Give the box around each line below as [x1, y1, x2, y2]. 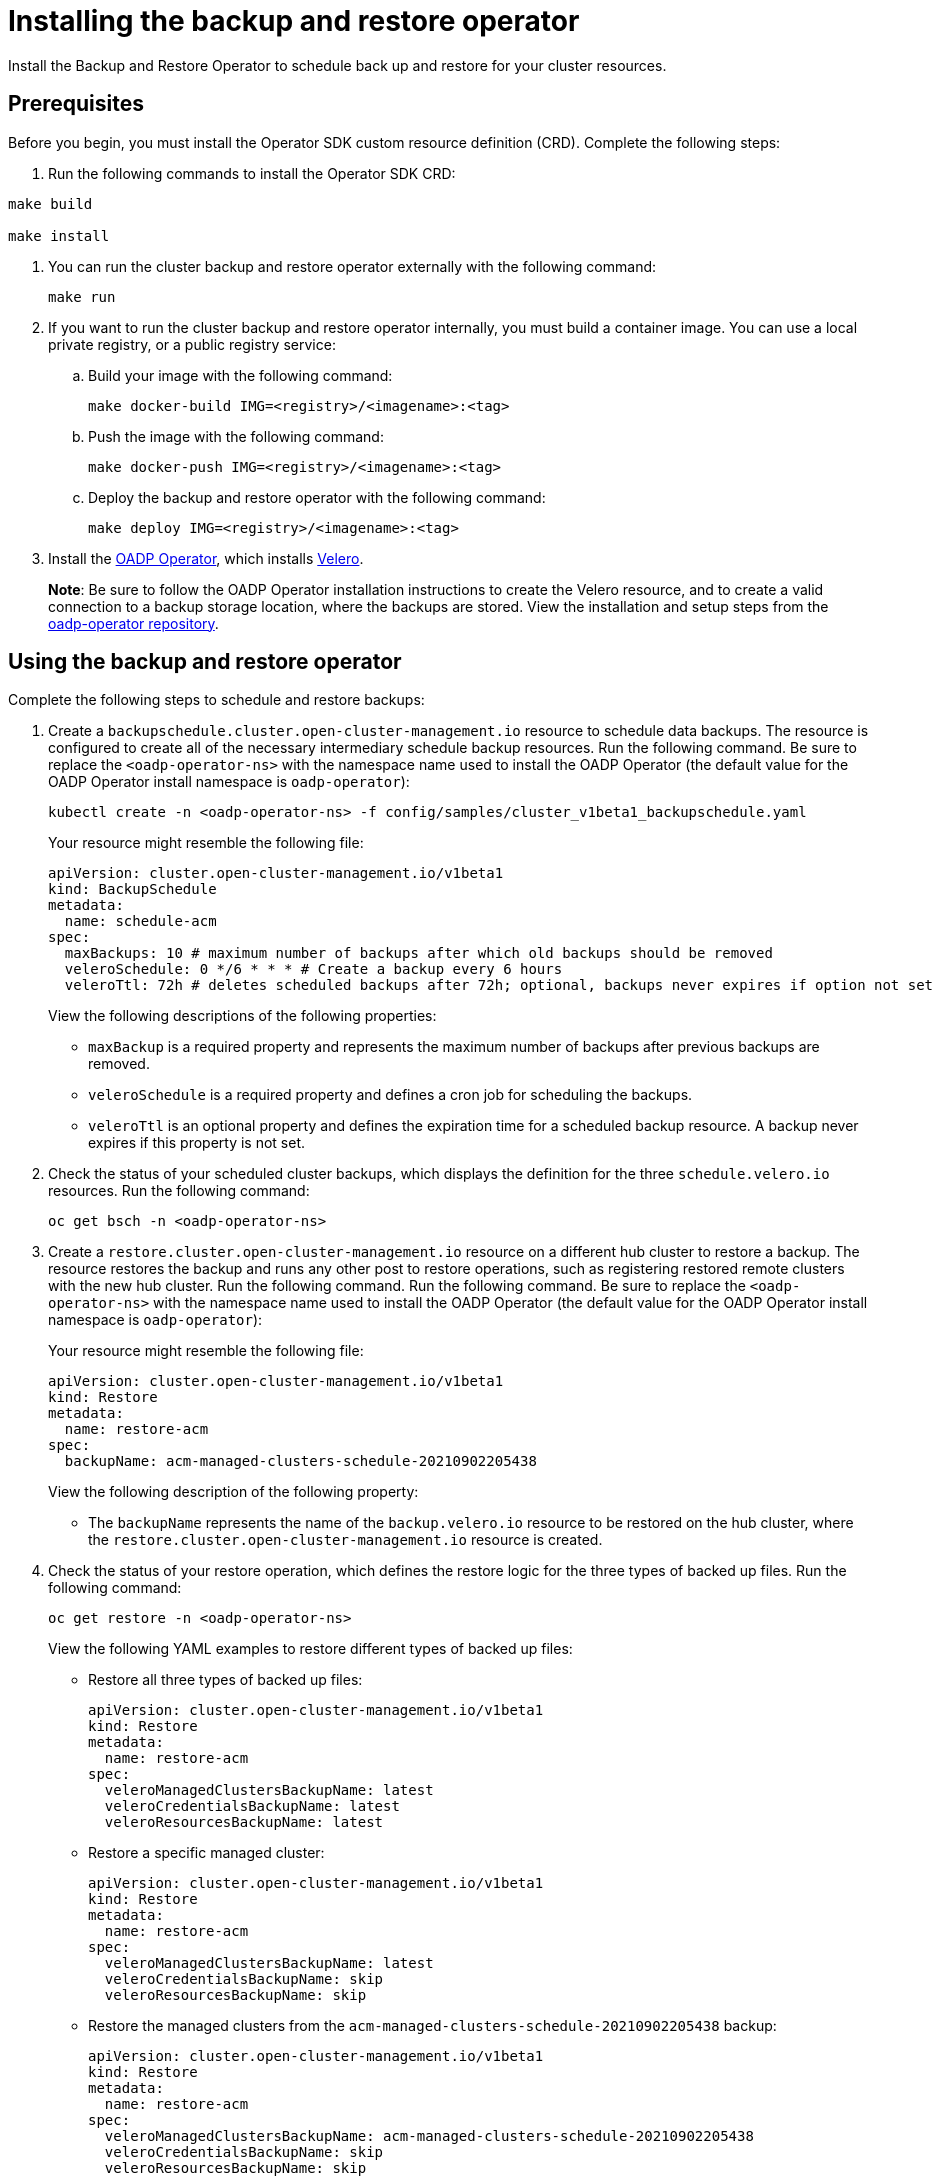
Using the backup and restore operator [8, 649, 402, 675]
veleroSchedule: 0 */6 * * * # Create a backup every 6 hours [64, 961, 563, 978]
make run [48, 288, 116, 305]
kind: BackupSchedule [48, 881, 217, 898]
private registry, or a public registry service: [48, 335, 336, 353]
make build [8, 195, 93, 212]
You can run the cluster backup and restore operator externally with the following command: [48, 257, 657, 275]
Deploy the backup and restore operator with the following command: [88, 488, 546, 506]
